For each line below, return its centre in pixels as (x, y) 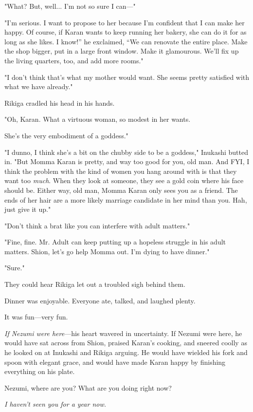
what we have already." (39, 86)
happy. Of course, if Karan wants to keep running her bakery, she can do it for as (126, 32)
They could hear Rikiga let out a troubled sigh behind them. (95, 284)
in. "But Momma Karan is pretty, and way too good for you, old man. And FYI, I (127, 161)
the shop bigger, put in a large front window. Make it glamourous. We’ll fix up (122, 51)
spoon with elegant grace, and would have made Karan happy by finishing (115, 362)
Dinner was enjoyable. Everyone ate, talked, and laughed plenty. (100, 300)
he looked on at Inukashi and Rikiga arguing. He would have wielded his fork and (126, 352)
